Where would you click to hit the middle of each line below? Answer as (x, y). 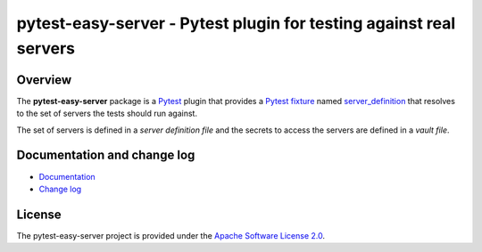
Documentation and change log (106, 155)
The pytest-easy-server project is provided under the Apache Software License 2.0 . (171, 235)
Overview (44, 80)
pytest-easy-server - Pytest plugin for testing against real (236, 23)
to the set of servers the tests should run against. (107, 114)
